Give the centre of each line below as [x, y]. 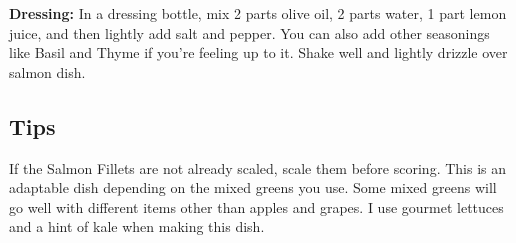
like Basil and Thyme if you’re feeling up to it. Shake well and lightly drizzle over [258, 52]
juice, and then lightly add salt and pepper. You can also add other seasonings [249, 32]
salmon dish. [47, 71]
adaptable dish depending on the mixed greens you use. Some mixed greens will [253, 187]
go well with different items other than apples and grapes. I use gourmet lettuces [256, 206]
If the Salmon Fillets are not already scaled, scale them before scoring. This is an [257, 167]
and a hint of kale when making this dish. [137, 226]
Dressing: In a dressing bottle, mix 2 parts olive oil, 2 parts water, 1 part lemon [258, 13]
